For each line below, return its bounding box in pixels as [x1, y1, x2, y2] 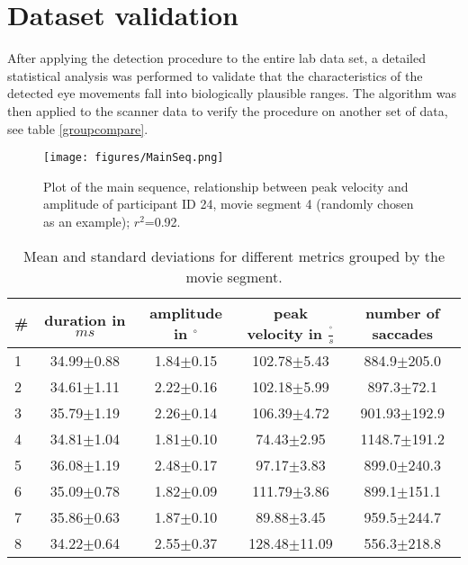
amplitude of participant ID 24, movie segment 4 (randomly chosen [43, 194, 414, 213]
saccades [372, 322, 433, 344]
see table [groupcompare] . [7, 119, 148, 138]
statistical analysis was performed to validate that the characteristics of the [7, 66, 423, 85]
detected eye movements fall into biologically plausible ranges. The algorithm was [7, 84, 456, 103]
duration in [44, 309, 126, 330]
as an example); [43, 211, 130, 230]
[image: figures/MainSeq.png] [43, 151, 224, 165]
